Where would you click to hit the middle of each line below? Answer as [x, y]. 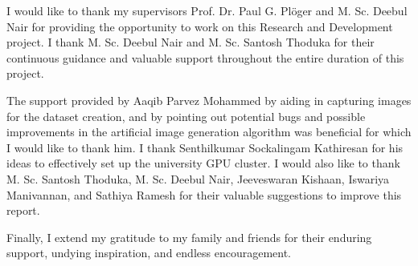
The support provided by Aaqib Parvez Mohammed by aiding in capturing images [209, 100]
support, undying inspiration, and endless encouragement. [149, 253]
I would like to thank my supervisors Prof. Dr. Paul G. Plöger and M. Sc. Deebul [207, 10]
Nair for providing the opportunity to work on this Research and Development [200, 26]
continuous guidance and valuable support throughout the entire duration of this [205, 57]
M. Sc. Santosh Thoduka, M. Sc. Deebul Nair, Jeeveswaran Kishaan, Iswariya [198, 178]
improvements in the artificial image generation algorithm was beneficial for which [209, 132]
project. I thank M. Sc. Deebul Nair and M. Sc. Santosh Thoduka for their [191, 42]
